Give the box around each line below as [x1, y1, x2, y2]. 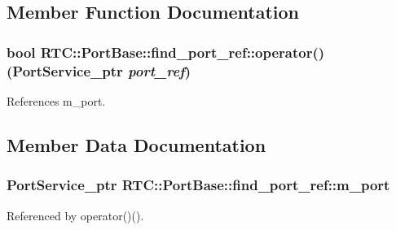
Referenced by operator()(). [7, 206, 144, 223]
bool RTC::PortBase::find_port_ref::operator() [7, 41, 325, 62]
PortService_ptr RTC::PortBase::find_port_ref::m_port [7, 175, 390, 195]
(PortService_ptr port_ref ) [7, 60, 191, 80]
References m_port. [7, 92, 106, 109]
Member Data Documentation [7, 132, 266, 157]
